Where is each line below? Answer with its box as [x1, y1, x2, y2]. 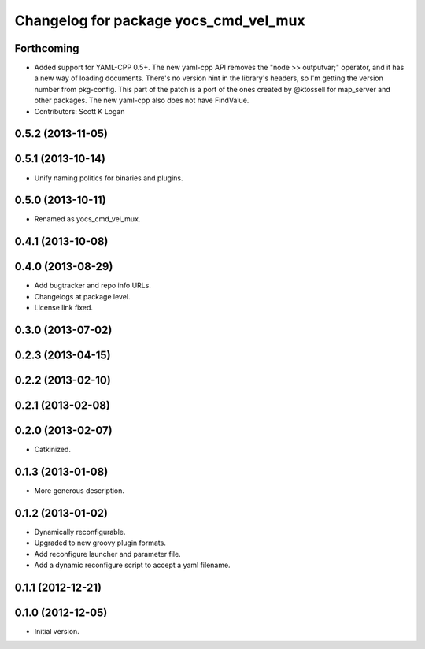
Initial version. [34, 627, 80, 636]
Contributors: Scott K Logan [34, 106, 125, 116]
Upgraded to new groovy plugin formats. [34, 538, 167, 547]
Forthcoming [14, 42, 79, 55]
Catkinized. [34, 445, 71, 454]
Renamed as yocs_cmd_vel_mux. [34, 214, 141, 224]
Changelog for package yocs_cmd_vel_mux [14, 12, 306, 29]
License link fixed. [34, 303, 94, 313]
